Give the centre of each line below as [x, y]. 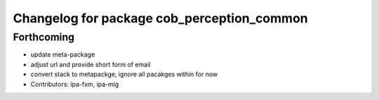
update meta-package [63, 55]
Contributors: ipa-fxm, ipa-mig [75, 84]
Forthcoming [44, 37]
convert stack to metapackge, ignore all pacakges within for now [124, 74]
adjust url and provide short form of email [91, 64]
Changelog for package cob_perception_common [160, 18]
